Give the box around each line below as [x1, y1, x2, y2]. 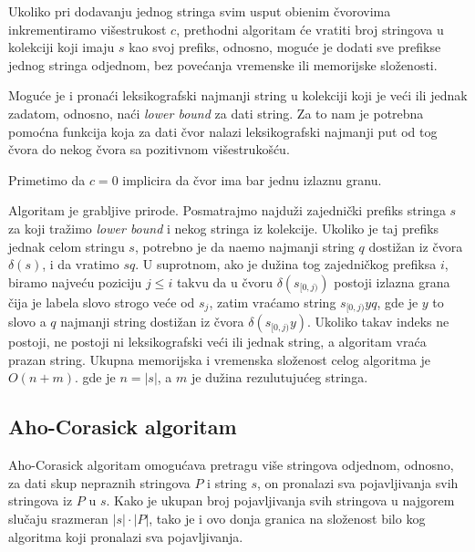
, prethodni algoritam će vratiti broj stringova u [176, 19, 444, 38]
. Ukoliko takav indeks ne [307, 312, 449, 331]
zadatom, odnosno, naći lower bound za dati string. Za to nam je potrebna [8, 103, 424, 122]
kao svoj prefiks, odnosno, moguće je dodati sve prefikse [129, 37, 441, 57]
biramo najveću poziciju [8, 272, 142, 291]
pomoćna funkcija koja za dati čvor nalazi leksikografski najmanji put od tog [8, 121, 438, 141]
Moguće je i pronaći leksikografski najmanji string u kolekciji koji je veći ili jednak [8, 86, 468, 105]
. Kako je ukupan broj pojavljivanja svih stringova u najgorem [106, 491, 455, 510]
